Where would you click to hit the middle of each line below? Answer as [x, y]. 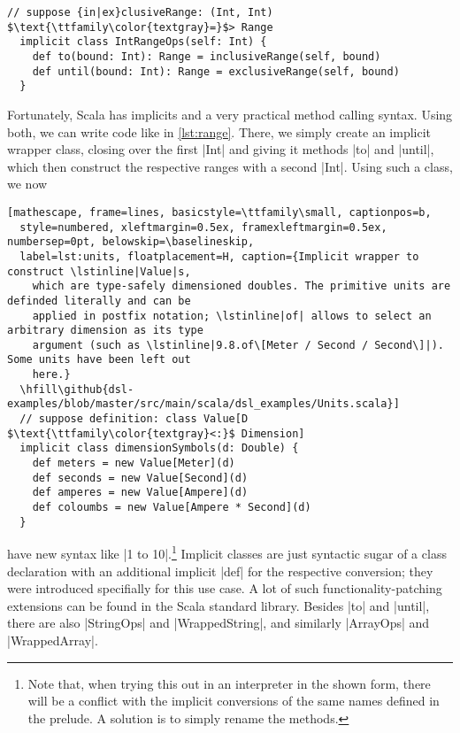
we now [27, 184]
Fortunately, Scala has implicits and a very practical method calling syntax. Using [230, 114]
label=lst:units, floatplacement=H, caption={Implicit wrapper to [219, 256]
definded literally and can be [99, 301]
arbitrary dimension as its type [105, 331]
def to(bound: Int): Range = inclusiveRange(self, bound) [207, 56]
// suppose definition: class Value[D [134, 419]
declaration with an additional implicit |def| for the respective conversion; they [220, 571]
